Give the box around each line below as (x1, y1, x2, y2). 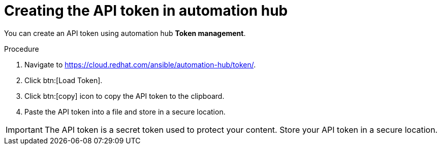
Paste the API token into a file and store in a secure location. (24, 107, 226, 116)
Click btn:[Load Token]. (24, 76, 103, 85)
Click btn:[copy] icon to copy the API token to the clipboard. (24, 91, 225, 100)
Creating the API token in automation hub (4, 2, 288, 19)
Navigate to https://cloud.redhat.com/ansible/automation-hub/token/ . (24, 60, 256, 69)
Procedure (4, 44, 39, 53)
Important (6, 124, 43, 135)
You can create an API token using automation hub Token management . (4, 28, 246, 38)
